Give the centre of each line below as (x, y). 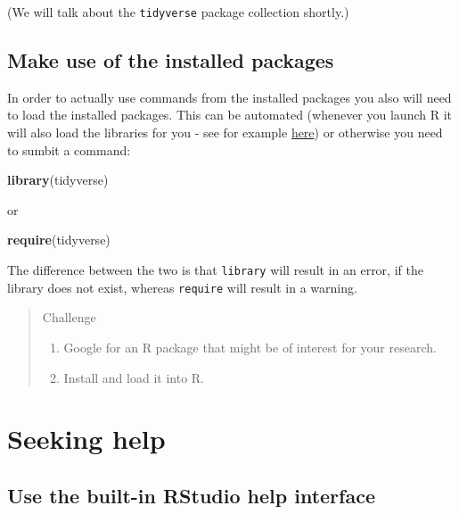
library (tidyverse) (58, 180)
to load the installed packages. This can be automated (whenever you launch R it (229, 115)
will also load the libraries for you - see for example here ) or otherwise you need (225, 133)
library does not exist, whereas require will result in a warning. (182, 287)
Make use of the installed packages (171, 60)
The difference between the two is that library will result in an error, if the (215, 270)
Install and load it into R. (134, 377)
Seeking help (86, 439)
